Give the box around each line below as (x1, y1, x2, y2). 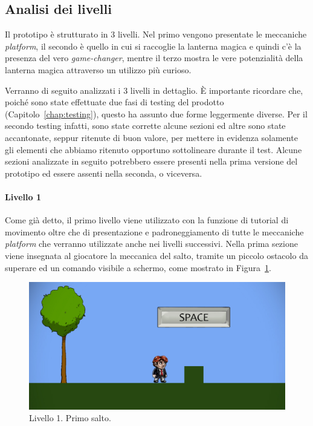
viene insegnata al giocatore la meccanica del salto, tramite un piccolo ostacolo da (5, 249, 308, 261)
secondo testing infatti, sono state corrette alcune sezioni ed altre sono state (5, 119, 286, 132)
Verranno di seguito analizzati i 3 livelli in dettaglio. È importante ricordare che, (5, 84, 303, 96)
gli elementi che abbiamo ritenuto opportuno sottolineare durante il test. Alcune (5, 143, 302, 156)
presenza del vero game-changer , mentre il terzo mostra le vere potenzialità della (5, 51, 303, 64)
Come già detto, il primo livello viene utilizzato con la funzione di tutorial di (5, 214, 289, 226)
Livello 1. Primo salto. (29, 411, 111, 424)
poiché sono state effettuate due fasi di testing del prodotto (5, 96, 224, 108)
